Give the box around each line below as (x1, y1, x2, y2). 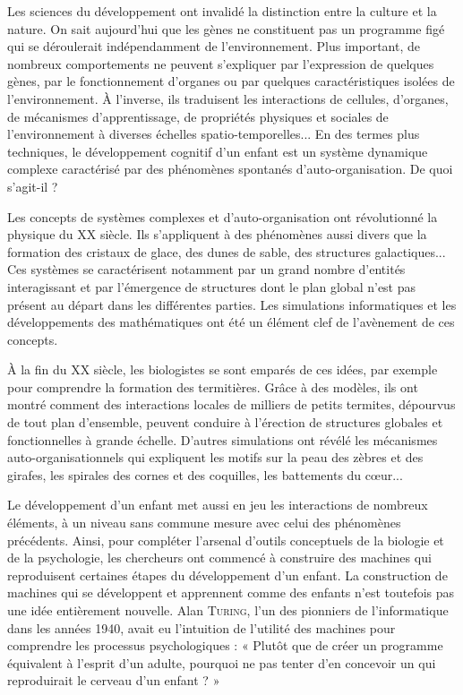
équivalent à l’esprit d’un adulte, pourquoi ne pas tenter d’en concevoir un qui (7, 653, 436, 672)
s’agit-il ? (7, 176, 58, 195)
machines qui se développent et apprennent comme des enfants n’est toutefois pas (7, 583, 455, 602)
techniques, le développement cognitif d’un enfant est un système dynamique (7, 142, 428, 160)
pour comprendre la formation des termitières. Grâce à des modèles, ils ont (7, 377, 418, 396)
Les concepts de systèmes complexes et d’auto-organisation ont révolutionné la (7, 207, 438, 226)
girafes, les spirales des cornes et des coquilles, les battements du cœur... (7, 465, 403, 484)
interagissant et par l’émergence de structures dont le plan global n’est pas (7, 277, 416, 296)
